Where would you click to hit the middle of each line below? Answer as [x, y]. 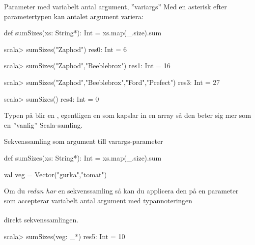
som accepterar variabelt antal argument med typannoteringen [98, 200]
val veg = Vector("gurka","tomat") [56, 174]
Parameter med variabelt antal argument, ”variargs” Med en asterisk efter [115, 6]
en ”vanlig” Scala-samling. [43, 124]
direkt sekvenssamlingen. [41, 219]
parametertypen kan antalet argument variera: [74, 16]
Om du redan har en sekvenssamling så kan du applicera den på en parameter [121, 191]
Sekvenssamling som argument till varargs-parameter [84, 141]
